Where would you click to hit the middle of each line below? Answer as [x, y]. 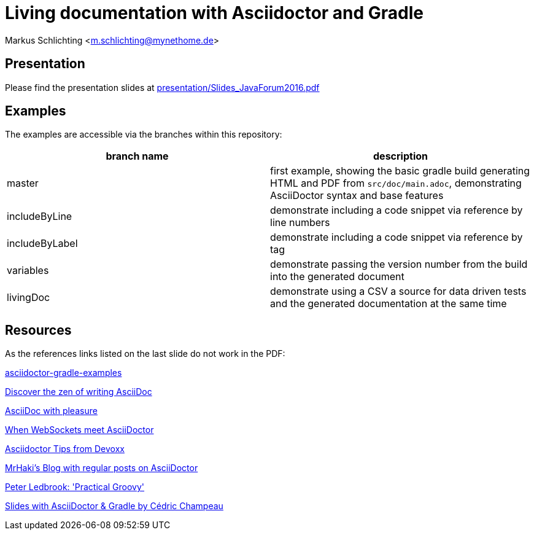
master [23, 183]
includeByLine [40, 217]
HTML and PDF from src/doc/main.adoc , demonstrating [396, 183]
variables [28, 271]
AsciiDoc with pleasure [51, 411]
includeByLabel [42, 244]
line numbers [300, 223]
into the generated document [337, 277]
